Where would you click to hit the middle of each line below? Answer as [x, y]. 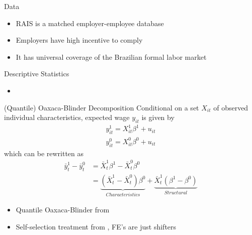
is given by [158, 117]
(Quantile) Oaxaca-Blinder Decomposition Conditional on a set [102, 107]
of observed [231, 107]
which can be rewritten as [44, 153]
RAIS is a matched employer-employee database [90, 23]
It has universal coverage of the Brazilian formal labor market [111, 56]
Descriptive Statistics [37, 74]
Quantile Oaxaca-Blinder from [63, 210]
